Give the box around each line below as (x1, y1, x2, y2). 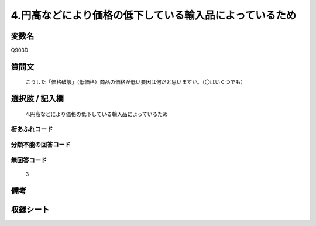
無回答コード (11, 156, 47, 164)
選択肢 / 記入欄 (11, 94, 64, 104)
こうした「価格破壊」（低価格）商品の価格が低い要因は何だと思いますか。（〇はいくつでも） (25, 78, 246, 85)
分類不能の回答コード (11, 141, 71, 149)
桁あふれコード (11, 125, 53, 133)
